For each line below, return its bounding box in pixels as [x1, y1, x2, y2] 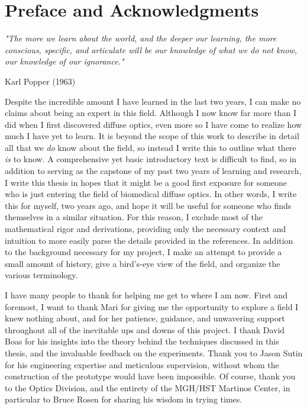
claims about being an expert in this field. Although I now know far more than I [5, 107, 297, 119]
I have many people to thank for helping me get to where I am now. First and [5, 289, 287, 301]
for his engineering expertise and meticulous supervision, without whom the [5, 358, 279, 371]
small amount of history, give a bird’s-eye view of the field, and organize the [5, 257, 280, 269]
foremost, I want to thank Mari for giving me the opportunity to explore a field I [5, 300, 299, 313]
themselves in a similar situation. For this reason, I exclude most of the [5, 211, 263, 223]
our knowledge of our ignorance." [5, 55, 124, 67]
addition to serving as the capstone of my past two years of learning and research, [5, 165, 302, 177]
